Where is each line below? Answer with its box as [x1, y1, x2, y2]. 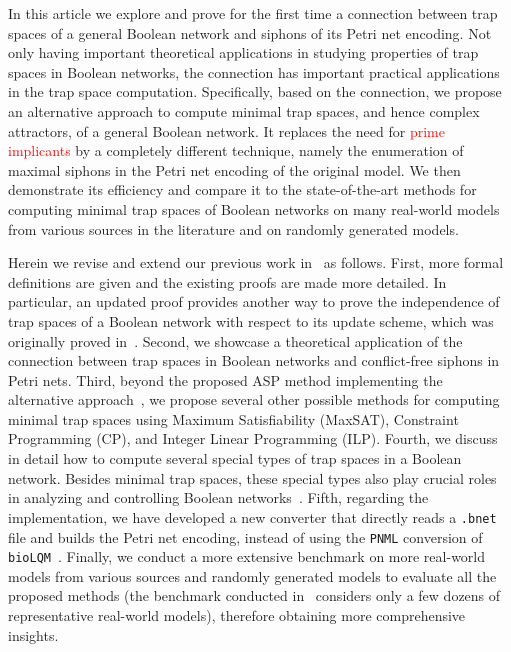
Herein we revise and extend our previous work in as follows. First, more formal [8, 252, 504, 273]
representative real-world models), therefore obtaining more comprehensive [8, 605, 466, 625]
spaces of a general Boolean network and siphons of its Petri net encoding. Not [8, 22, 492, 43]
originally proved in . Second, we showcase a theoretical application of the [8, 330, 463, 351]
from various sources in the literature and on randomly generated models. [8, 218, 459, 239]
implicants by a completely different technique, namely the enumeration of [8, 140, 464, 161]
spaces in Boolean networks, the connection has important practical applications [8, 61, 500, 82]
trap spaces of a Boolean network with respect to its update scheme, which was [8, 310, 494, 331]
